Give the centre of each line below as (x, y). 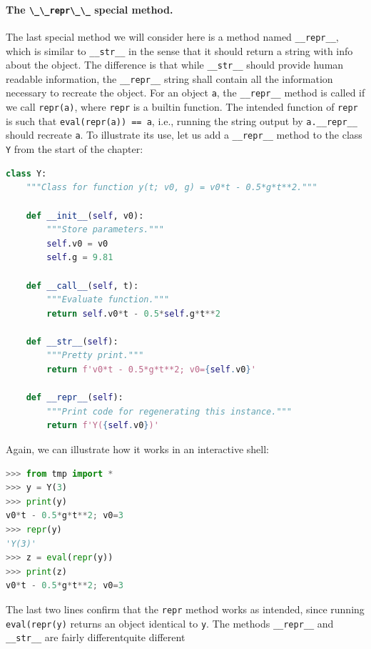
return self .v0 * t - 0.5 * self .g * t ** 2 (133, 313)
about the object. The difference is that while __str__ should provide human (175, 65)
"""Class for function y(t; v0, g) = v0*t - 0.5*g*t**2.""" (172, 188)
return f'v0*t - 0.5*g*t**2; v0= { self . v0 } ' (151, 370)
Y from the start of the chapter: (75, 149)
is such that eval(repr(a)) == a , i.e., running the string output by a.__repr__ (182, 120)
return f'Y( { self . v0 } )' (103, 426)
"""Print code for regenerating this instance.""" (169, 411)
